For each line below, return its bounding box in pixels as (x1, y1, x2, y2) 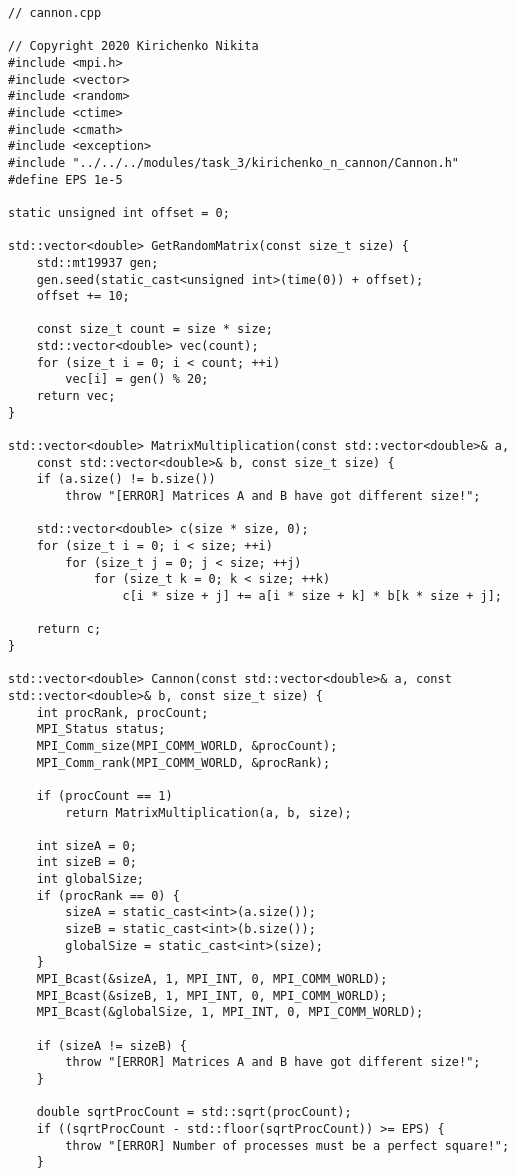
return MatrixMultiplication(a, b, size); (65, 805, 352, 820)
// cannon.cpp (8, 6, 102, 20)
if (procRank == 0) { (36, 888, 180, 903)
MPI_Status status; (36, 722, 166, 737)
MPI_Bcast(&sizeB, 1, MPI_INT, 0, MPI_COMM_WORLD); (36, 988, 388, 1003)
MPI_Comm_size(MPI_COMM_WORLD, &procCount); (36, 738, 338, 753)
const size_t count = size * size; (36, 322, 273, 337)
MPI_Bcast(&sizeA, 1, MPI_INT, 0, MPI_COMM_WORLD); (36, 972, 388, 987)
